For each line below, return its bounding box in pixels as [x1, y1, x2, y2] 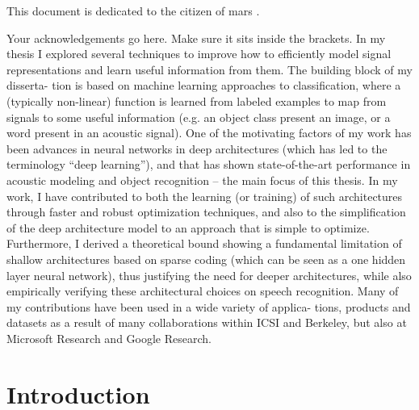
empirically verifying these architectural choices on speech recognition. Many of [6, 282, 399, 299]
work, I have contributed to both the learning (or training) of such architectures [6, 187, 403, 204]
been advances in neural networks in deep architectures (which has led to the [6, 140, 388, 157]
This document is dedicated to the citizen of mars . [6, 2, 260, 19]
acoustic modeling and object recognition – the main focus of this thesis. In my [6, 171, 398, 188]
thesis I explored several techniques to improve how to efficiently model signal [6, 45, 392, 62]
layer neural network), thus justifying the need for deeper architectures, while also [6, 266, 412, 283]
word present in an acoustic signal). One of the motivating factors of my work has [6, 124, 412, 141]
